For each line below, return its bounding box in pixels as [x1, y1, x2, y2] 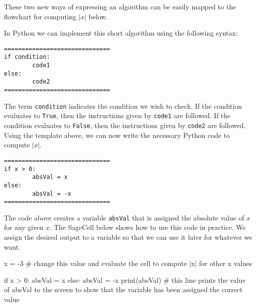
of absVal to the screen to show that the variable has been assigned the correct [4, 284, 243, 295]
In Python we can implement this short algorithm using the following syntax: [4, 28, 238, 38]
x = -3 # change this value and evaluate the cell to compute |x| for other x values [4, 258, 252, 268]
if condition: [4, 53, 50, 61]
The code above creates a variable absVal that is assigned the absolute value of [4, 212, 244, 222]
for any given [4, 222, 43, 232]
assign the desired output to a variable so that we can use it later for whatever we [4, 232, 253, 242]
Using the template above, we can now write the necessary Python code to [4, 130, 230, 140]
